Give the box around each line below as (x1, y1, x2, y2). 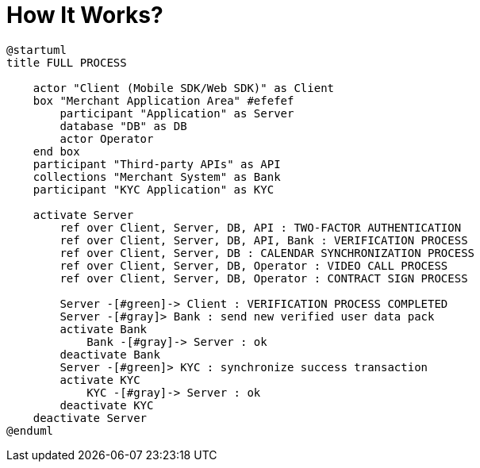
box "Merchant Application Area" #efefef (33, 94, 294, 107)
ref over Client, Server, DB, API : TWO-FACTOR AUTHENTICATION (60, 221, 462, 234)
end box (33, 144, 80, 158)
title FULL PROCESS (6, 56, 127, 69)
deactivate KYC (60, 398, 154, 412)
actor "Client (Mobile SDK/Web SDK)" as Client (33, 81, 335, 94)
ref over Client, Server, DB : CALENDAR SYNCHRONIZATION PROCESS (60, 246, 475, 259)
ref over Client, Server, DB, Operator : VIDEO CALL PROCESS (60, 259, 448, 272)
